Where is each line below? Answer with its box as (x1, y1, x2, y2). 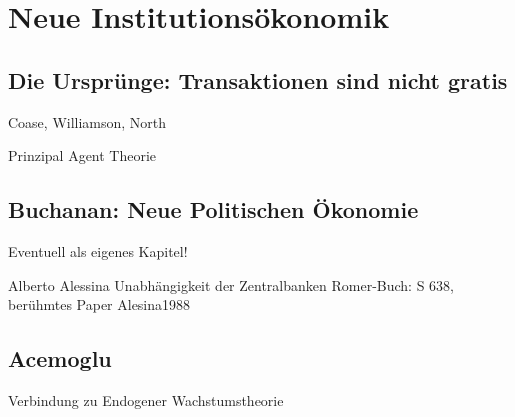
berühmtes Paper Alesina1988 (8, 294, 191, 315)
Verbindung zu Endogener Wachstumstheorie (8, 389, 284, 410)
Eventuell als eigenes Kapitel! (8, 240, 188, 261)
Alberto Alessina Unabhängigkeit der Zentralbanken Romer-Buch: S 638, (8, 274, 454, 295)
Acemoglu (8, 343, 112, 374)
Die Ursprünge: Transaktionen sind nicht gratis (8, 64, 508, 95)
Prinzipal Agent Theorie (8, 145, 157, 166)
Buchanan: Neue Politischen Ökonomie (8, 194, 419, 225)
